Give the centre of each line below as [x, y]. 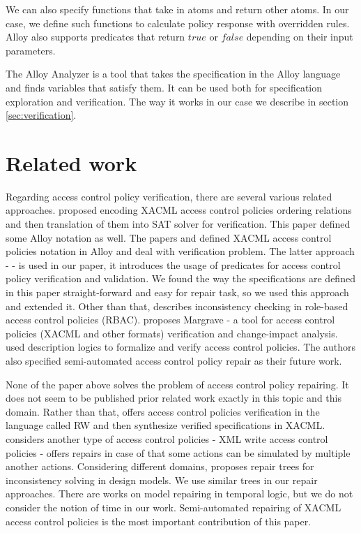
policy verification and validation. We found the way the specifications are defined [180, 278]
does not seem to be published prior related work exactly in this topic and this [174, 398]
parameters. [31, 50]
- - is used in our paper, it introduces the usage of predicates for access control [173, 264]
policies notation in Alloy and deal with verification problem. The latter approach [180, 251]
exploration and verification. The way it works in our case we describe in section [177, 101]
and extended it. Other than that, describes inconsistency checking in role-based [177, 306]
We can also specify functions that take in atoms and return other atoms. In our [177, 9]
